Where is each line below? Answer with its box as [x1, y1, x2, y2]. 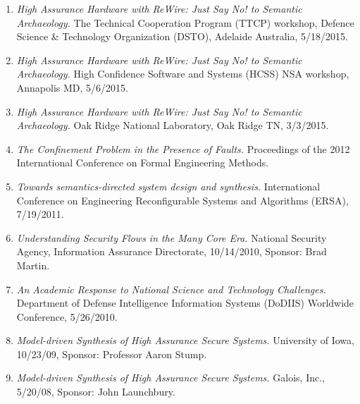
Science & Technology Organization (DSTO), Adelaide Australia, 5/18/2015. [16, 29, 348, 44]
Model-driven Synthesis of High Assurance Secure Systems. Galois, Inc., [16, 370, 325, 385]
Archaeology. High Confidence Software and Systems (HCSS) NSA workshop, [16, 66, 349, 81]
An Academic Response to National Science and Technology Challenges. [16, 281, 326, 296]
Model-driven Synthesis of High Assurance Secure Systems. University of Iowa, [16, 333, 354, 348]
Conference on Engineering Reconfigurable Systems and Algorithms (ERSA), [16, 192, 349, 207]
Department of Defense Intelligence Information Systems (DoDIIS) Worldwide [16, 295, 354, 310]
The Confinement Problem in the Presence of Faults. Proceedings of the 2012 [16, 141, 350, 156]
